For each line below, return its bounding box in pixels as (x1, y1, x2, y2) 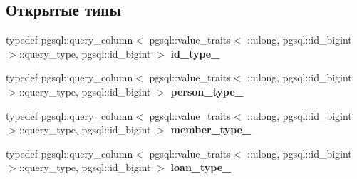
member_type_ (170, 122, 252, 137)
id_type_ (170, 46, 220, 61)
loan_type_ (170, 160, 232, 175)
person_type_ (170, 83, 244, 98)
